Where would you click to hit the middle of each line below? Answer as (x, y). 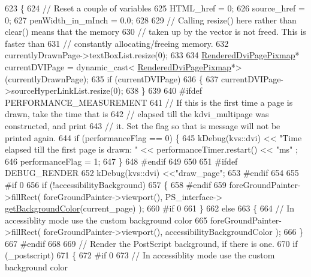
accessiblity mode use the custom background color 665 (106, 220)
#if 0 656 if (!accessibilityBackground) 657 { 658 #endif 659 (116, 184)
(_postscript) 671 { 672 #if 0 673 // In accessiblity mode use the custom (140, 255)
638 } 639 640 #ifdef (164, 90)
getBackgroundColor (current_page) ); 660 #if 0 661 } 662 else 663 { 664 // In (150, 208)
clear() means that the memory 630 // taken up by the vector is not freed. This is (155, 32)
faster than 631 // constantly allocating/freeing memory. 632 (117, 43)
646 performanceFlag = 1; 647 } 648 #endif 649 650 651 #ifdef (121, 161)
